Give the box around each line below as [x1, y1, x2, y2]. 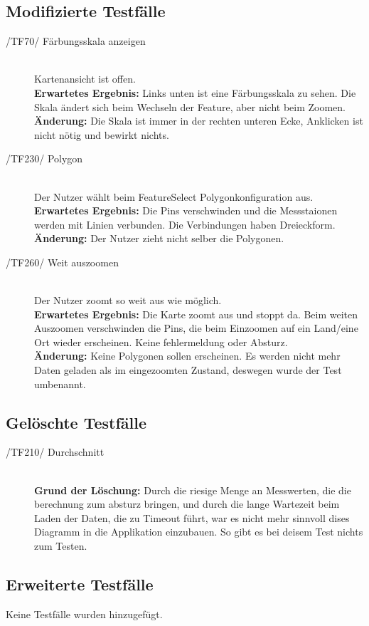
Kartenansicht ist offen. [34, 71, 136, 86]
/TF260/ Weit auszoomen [6, 254, 119, 269]
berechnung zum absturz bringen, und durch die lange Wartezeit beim [34, 496, 340, 511]
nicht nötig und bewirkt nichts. [34, 127, 169, 142]
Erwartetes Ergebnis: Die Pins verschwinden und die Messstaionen [34, 203, 338, 218]
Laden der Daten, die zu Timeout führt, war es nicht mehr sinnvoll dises [34, 510, 350, 525]
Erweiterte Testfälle [6, 573, 154, 595]
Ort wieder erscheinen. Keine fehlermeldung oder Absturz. [34, 334, 288, 349]
